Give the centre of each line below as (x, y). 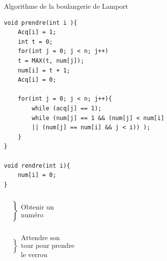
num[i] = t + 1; (44, 70)
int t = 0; (35, 42)
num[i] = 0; (37, 175)
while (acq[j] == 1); (67, 108)
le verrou (34, 255)
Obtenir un (37, 208)
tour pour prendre (48, 246)
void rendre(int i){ (37, 165)
